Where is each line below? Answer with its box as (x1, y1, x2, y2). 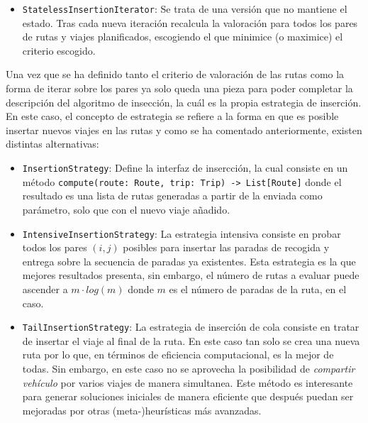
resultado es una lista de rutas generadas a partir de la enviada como (22, 188, 323, 203)
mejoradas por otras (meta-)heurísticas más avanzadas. (22, 402, 262, 417)
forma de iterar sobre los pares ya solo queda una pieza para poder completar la (6, 81, 353, 96)
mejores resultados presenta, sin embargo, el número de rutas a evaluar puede (22, 268, 359, 282)
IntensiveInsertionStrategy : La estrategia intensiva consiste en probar (22, 226, 341, 241)
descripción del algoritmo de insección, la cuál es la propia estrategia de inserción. (6, 94, 362, 109)
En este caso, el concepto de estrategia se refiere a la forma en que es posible (6, 109, 339, 123)
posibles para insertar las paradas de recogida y (123, 240, 330, 255)
